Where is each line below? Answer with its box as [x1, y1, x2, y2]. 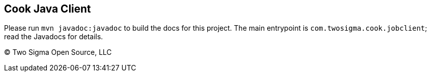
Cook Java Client [4, 3, 91, 15]
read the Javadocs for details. [4, 32, 103, 41]
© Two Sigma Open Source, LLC [4, 48, 112, 57]
